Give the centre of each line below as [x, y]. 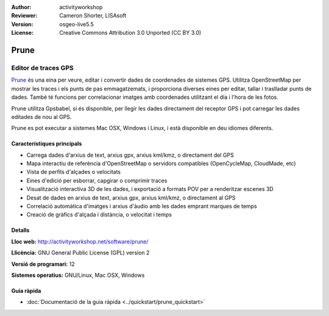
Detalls [20, 230]
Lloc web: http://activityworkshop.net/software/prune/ [80, 242]
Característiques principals [47, 144]
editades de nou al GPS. [41, 117]
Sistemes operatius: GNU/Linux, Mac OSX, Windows [78, 275]
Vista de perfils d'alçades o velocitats [74, 172]
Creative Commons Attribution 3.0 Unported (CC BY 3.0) [130, 33]
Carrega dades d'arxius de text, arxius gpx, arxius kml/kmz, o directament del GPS [130, 155]
